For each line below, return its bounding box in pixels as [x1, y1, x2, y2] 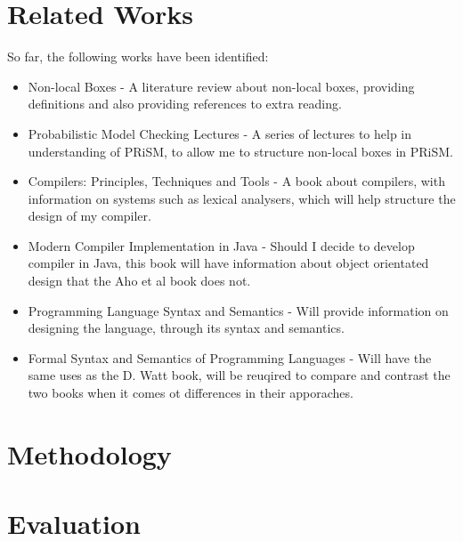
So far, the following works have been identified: [7, 47, 269, 66]
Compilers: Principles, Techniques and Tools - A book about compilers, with [28, 172, 445, 190]
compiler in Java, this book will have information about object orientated [28, 254, 429, 272]
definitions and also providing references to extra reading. [28, 94, 342, 113]
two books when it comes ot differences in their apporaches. [28, 384, 353, 402]
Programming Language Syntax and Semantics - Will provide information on [28, 301, 449, 319]
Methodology [7, 435, 172, 472]
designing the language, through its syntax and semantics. [28, 319, 345, 337]
